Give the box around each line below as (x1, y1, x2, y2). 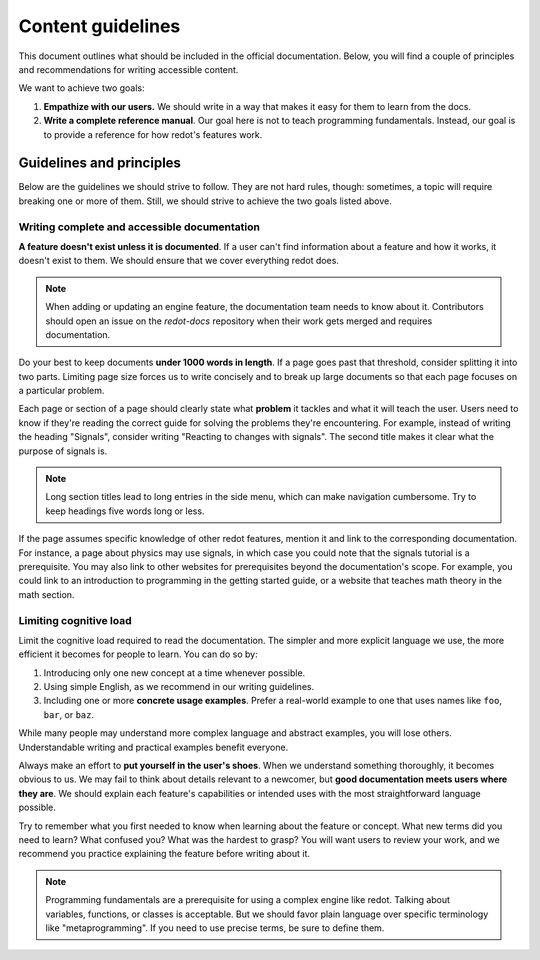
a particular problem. (18, 385, 105, 397)
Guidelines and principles (18, 155, 182, 172)
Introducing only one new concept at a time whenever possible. (43, 666, 306, 679)
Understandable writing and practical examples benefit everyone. (18, 741, 289, 753)
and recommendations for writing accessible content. (18, 63, 239, 75)
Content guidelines (18, 15, 181, 37)
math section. (18, 588, 75, 600)
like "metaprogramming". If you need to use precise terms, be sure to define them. (45, 921, 385, 934)
